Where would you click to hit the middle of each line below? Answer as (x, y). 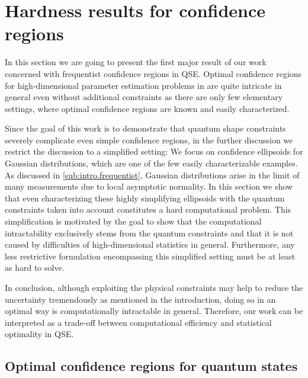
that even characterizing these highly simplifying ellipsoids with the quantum (145, 198)
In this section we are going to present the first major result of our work (136, 62)
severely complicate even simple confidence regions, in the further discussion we (149, 140)
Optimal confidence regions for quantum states (151, 366)
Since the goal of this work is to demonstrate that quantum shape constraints (145, 128)
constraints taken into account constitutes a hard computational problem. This (148, 209)
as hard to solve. (35, 268)
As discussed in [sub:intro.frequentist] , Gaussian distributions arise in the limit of (152, 174)
